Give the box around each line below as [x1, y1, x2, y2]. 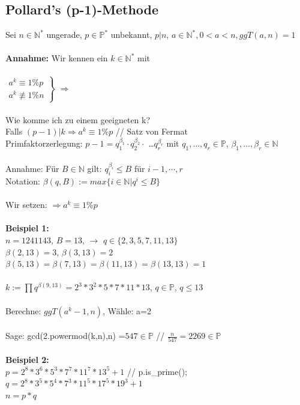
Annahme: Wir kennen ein [5, 52, 108, 64]
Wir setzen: [5, 198, 47, 211]
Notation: [5, 175, 40, 187]
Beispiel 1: [5, 222, 49, 234]
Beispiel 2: [5, 353, 49, 366]
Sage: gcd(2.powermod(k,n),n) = [5, 329, 125, 342]
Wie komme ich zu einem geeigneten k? [5, 113, 151, 126]
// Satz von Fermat [115, 125, 188, 138]
